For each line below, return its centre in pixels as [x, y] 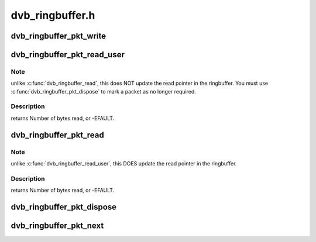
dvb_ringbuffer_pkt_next [57, 225]
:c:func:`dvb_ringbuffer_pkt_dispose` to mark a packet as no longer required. [103, 91]
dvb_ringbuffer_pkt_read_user [68, 55]
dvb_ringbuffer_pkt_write [59, 36]
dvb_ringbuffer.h [53, 15]
